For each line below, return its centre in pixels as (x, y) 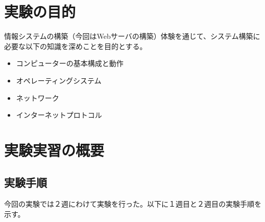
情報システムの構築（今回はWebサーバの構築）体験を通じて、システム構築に (132, 36)
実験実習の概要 (54, 150)
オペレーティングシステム (59, 80)
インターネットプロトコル (59, 115)
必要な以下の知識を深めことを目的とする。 (76, 46)
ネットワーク (38, 97)
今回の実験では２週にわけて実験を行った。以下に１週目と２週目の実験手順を (133, 204)
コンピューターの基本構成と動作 (70, 63)
